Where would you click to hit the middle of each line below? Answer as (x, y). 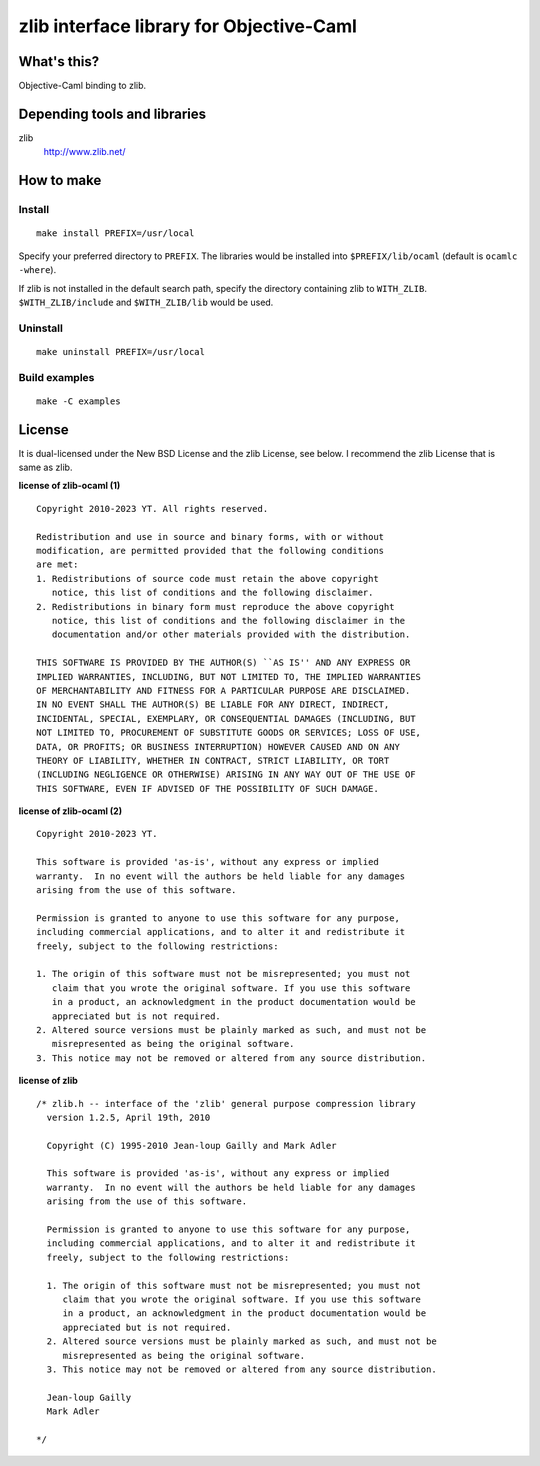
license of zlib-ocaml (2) (70, 811)
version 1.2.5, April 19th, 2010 (128, 1117)
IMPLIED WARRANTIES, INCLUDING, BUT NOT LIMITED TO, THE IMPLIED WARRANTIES (229, 676)
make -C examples (78, 401)
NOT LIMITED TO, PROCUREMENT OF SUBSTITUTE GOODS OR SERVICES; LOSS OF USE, (229, 733)
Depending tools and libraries (112, 113)
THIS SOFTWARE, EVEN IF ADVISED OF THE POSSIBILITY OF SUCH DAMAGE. (207, 788)
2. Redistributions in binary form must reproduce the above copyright (215, 606)
